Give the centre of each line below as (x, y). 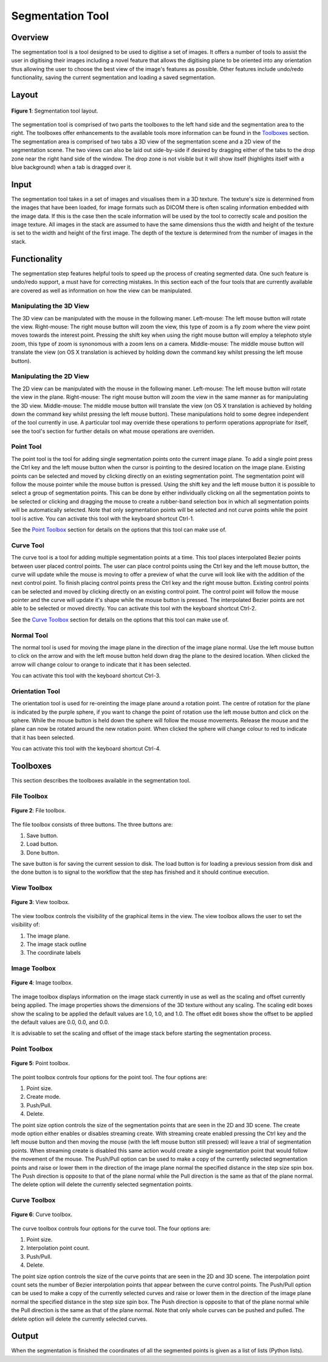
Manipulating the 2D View (50, 376)
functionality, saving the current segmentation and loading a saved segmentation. (113, 78)
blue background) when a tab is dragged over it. (71, 167)
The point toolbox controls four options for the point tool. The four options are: (109, 1077)
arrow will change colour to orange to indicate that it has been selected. (101, 664)
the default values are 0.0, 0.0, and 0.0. (60, 1022)
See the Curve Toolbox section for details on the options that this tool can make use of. (120, 620)
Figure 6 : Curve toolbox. (42, 1215)
